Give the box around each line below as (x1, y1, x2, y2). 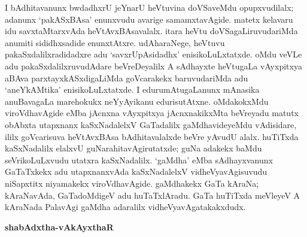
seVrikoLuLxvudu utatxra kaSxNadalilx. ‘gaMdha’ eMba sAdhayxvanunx (5, 153, 273, 166)
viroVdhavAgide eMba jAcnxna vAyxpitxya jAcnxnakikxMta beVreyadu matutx (5, 107, 299, 119)
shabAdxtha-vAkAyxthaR (5, 220, 114, 233)
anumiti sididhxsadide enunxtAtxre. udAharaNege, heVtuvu (5, 36, 225, 48)
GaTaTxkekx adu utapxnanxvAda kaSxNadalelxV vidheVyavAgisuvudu (5, 165, 268, 178)
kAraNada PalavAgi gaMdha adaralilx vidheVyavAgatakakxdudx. (5, 200, 246, 213)
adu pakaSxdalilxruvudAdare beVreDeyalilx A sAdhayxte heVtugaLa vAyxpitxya (5, 59, 302, 72)
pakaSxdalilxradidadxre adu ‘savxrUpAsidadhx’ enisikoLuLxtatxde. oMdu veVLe (5, 48, 302, 60)
